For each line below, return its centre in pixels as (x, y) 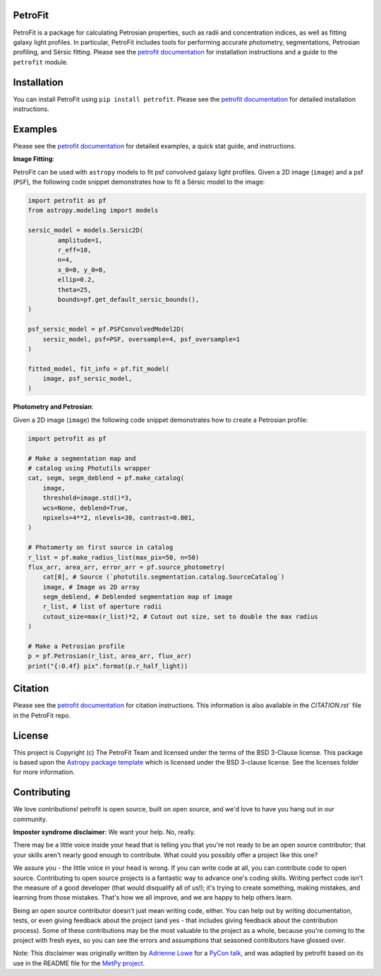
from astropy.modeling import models (93, 211)
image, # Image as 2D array (91, 587)
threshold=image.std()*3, (87, 498)
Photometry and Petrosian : (53, 407)
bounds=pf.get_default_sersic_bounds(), (128, 299)
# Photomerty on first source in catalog (101, 547)
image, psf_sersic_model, (87, 379)
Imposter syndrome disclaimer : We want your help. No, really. (104, 832)
